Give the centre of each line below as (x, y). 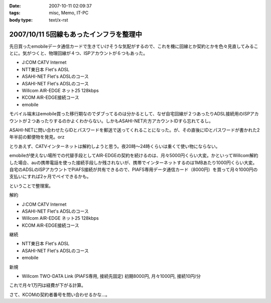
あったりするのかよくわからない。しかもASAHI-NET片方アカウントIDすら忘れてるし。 (124, 121)
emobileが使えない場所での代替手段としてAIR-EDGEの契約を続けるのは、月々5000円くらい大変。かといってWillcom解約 (134, 156)
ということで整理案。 (31, 186)
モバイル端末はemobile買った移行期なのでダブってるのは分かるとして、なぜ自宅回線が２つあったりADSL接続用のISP (130, 114)
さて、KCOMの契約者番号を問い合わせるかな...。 (59, 294)
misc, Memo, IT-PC (69, 13)
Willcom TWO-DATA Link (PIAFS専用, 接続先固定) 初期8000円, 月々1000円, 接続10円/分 (111, 276)
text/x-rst (58, 20)
